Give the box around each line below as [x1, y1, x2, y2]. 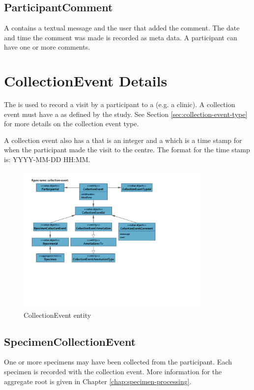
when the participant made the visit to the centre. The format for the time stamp [4, 144, 250, 155]
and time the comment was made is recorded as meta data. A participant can [4, 32, 237, 42]
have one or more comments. [4, 42, 90, 52]
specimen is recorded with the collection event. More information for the [4, 366, 222, 377]
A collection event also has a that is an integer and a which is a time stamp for [4, 135, 242, 145]
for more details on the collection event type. [4, 118, 139, 129]
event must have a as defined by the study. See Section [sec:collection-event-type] [4, 109, 248, 119]
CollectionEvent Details [4, 71, 168, 91]
